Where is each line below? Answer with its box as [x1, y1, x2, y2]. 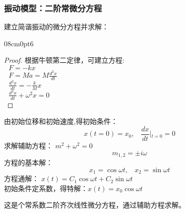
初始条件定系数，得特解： [4, 183, 88, 193]
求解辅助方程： [4, 140, 53, 150]
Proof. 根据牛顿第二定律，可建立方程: [4, 55, 125, 65]
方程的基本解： [4, 157, 53, 168]
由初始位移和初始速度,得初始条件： [4, 116, 118, 126]
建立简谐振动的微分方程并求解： [4, 21, 109, 32]
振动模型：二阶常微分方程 [4, 1, 102, 14]
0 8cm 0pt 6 [4, 38, 34, 48]
